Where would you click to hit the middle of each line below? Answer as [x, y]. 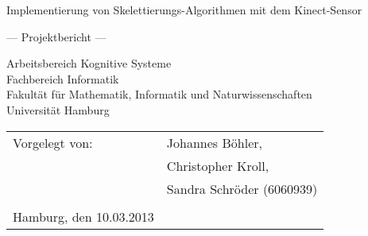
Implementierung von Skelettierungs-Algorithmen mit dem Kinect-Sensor [184, 10]
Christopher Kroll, [218, 165]
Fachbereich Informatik [63, 78]
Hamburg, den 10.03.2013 [83, 216]
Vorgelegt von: [53, 142]
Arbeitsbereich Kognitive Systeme [89, 63]
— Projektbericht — [56, 36]
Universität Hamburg [58, 109]
